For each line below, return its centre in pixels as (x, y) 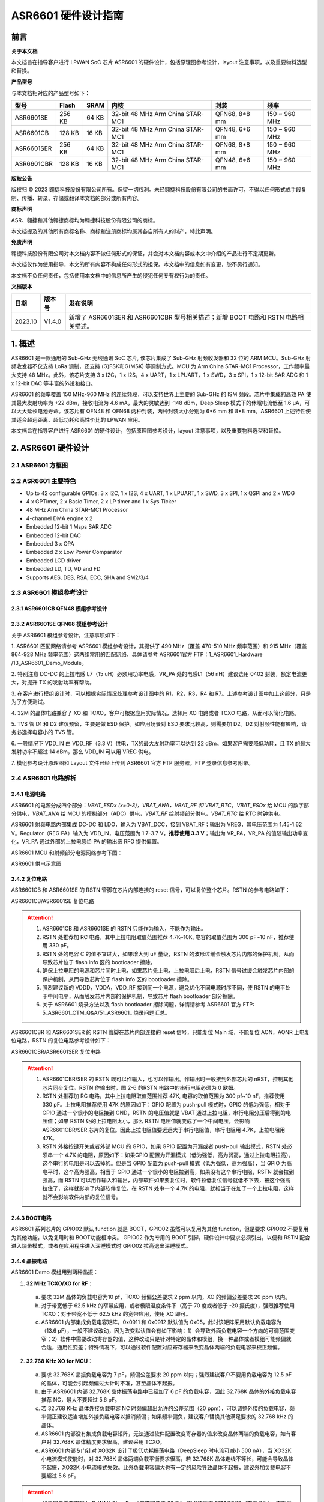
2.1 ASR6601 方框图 (40, 465)
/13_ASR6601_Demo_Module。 (49, 663)
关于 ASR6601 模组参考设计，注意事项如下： (66, 635)
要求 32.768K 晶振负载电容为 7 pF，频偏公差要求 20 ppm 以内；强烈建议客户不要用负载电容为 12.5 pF (166, 1375)
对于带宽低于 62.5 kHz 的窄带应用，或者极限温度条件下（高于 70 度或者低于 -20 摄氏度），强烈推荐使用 (168, 1305)
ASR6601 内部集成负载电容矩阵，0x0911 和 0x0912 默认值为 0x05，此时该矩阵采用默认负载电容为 (161, 1322)
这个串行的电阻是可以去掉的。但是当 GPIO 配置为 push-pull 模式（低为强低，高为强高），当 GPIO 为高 (167, 1163)
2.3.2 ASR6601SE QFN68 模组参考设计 (59, 624)
